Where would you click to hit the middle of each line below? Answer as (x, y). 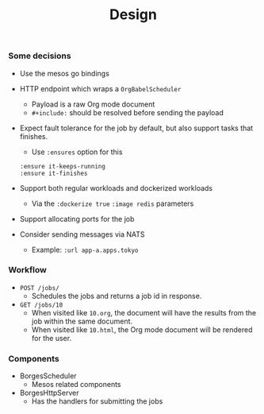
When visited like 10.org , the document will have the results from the (144, 312)
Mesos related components (76, 385)
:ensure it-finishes (54, 173)
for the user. (52, 338)
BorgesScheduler (48, 376)
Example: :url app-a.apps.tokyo (85, 250)
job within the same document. (82, 321)
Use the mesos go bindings (64, 73)
